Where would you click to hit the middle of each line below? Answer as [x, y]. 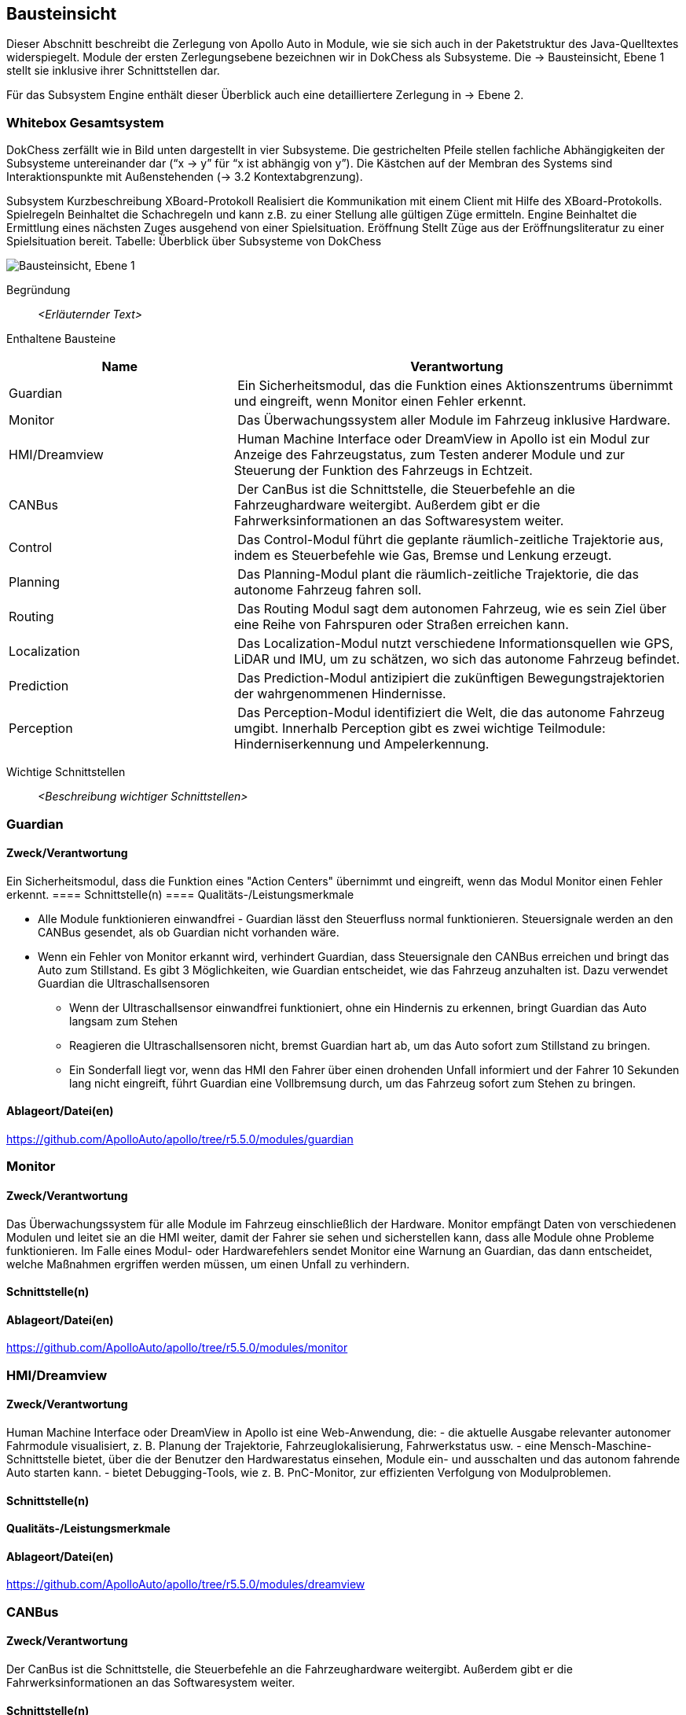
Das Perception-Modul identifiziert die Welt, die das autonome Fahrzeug [451, 713]
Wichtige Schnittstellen [66, 772]
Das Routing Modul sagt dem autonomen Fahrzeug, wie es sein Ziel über [452, 609]
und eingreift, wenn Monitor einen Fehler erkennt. [380, 401]
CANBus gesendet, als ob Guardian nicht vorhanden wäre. [189, 932]
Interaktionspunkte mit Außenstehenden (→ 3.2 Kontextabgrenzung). [185, 177]
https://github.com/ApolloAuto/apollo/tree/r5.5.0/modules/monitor [177, 1348]
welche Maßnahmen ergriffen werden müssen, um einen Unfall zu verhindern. [208, 1264]
